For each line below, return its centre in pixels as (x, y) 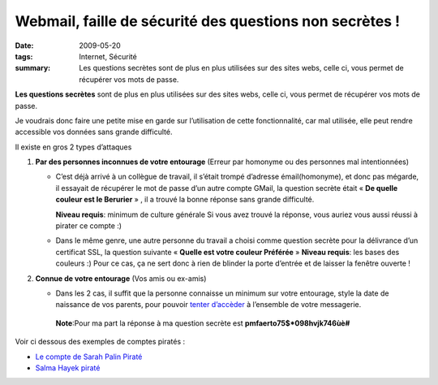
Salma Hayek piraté (68, 368)
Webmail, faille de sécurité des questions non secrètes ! (208, 21)
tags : (24, 56)
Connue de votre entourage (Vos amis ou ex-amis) (121, 278)
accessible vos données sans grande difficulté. (94, 132)
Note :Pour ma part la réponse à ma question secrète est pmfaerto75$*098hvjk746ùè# (203, 323)
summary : (33, 68)
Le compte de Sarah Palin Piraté (89, 357)
